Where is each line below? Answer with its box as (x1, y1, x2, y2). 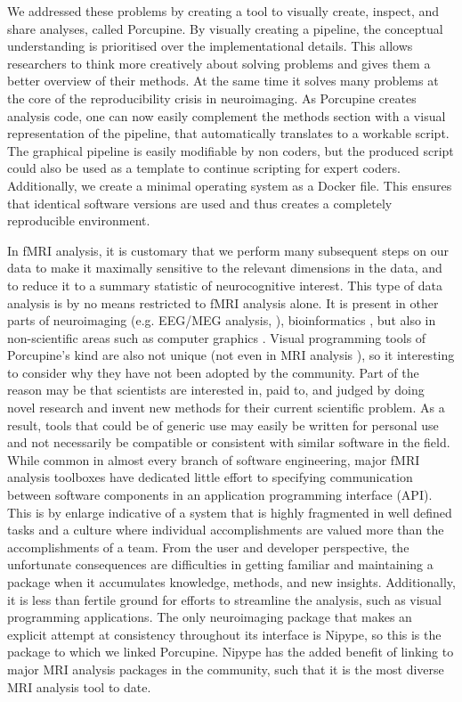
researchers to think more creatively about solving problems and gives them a (7, 53, 431, 72)
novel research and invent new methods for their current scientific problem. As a (7, 398, 445, 417)
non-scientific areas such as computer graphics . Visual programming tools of (7, 328, 426, 347)
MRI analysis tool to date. (7, 677, 151, 696)
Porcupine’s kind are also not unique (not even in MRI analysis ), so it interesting (7, 346, 455, 364)
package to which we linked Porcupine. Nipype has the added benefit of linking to (7, 642, 454, 661)
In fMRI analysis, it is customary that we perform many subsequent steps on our (7, 241, 450, 259)
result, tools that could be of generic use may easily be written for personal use (7, 415, 439, 434)
